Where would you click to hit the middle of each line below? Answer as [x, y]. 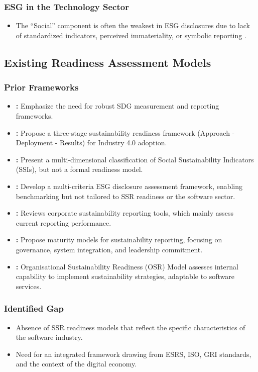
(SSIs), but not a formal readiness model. [79, 169]
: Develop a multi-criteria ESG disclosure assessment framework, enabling [129, 186]
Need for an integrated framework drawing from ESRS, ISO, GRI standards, [134, 354]
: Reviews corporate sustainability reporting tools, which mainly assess [124, 213]
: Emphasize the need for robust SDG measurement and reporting [117, 106]
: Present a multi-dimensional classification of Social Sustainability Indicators [135, 159]
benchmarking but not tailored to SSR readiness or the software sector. [125, 196]
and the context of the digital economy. [76, 364]
